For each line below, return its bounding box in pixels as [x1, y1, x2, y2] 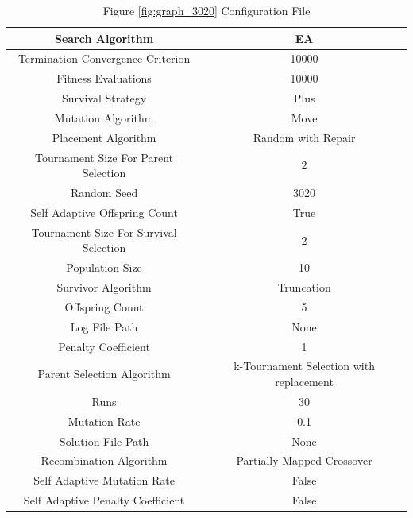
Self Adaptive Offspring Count [30, 203, 178, 220]
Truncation [277, 279, 331, 296]
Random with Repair [253, 129, 356, 145]
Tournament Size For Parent [35, 149, 174, 165]
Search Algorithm [54, 29, 154, 46]
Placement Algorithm [52, 129, 156, 145]
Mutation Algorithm [54, 109, 154, 126]
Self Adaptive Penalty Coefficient [23, 492, 185, 508]
